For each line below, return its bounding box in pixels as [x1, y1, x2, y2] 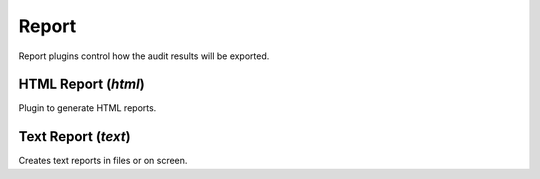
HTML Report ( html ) [18, 76, 145, 93]
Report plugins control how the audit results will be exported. [18, 50, 270, 62]
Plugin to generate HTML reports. [18, 102, 157, 114]
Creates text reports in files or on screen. [18, 155, 188, 167]
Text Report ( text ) [18, 128, 131, 145]
